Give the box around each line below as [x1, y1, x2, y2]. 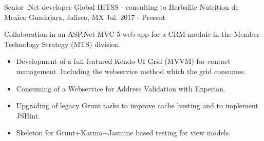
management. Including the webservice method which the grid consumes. [16, 65, 246, 76]
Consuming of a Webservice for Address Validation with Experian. [16, 83, 225, 93]
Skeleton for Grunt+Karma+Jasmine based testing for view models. [16, 127, 231, 138]
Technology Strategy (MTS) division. [4, 38, 121, 49]
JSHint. [16, 110, 40, 121]
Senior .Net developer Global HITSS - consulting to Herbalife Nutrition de [4, 2, 239, 12]
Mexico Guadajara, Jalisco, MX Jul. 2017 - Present [4, 11, 166, 22]
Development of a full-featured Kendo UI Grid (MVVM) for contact [16, 56, 231, 66]
